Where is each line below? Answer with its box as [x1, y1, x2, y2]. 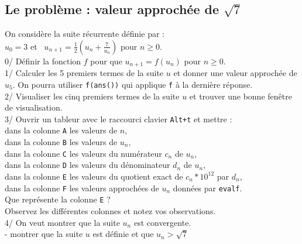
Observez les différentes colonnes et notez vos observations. [5, 204, 216, 216]
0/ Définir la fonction [5, 54, 81, 67]
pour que [90, 54, 122, 67]
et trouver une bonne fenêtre [189, 90, 292, 102]
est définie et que [92, 228, 154, 240]
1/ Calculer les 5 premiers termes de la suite [5, 67, 164, 79]
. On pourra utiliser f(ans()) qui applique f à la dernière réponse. [12, 78, 253, 90]
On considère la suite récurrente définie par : [5, 28, 164, 40]
